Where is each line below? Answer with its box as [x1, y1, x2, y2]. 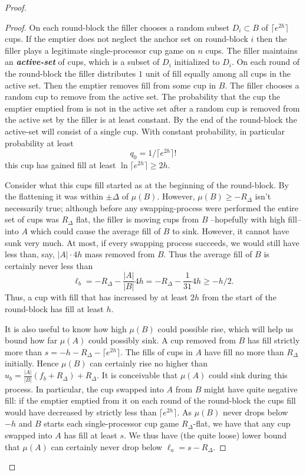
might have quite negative [204, 382, 298, 395]
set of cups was [5, 213, 59, 225]
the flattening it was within [5, 190, 103, 202]
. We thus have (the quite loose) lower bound [124, 428, 287, 441]
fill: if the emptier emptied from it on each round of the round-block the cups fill [5, 394, 296, 407]
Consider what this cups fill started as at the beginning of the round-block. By [5, 178, 289, 191]
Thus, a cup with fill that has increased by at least [5, 291, 188, 303]
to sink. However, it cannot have [172, 224, 289, 237]
